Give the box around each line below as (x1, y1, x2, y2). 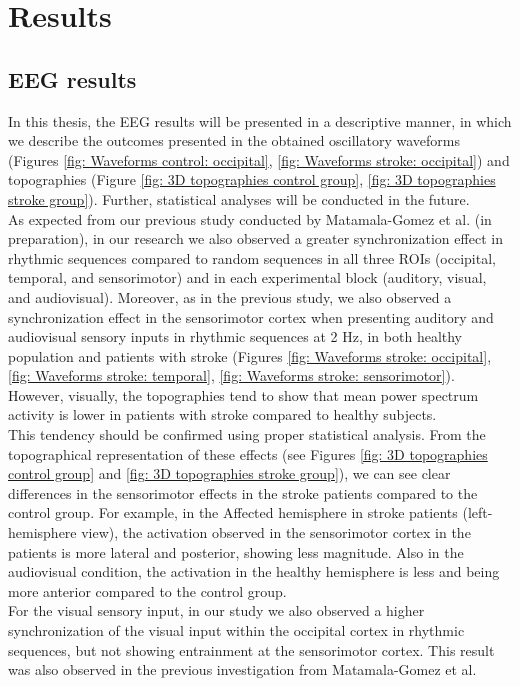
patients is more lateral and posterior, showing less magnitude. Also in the (8, 541, 464, 562)
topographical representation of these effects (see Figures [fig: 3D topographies (8, 443, 488, 464)
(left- (462, 502, 493, 523)
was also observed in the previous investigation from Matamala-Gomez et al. (8, 659, 477, 680)
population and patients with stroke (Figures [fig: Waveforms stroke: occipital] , (8, 345, 492, 366)
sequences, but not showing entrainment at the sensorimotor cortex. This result (8, 639, 495, 660)
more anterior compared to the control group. (8, 580, 287, 601)
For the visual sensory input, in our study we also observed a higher (8, 600, 425, 621)
